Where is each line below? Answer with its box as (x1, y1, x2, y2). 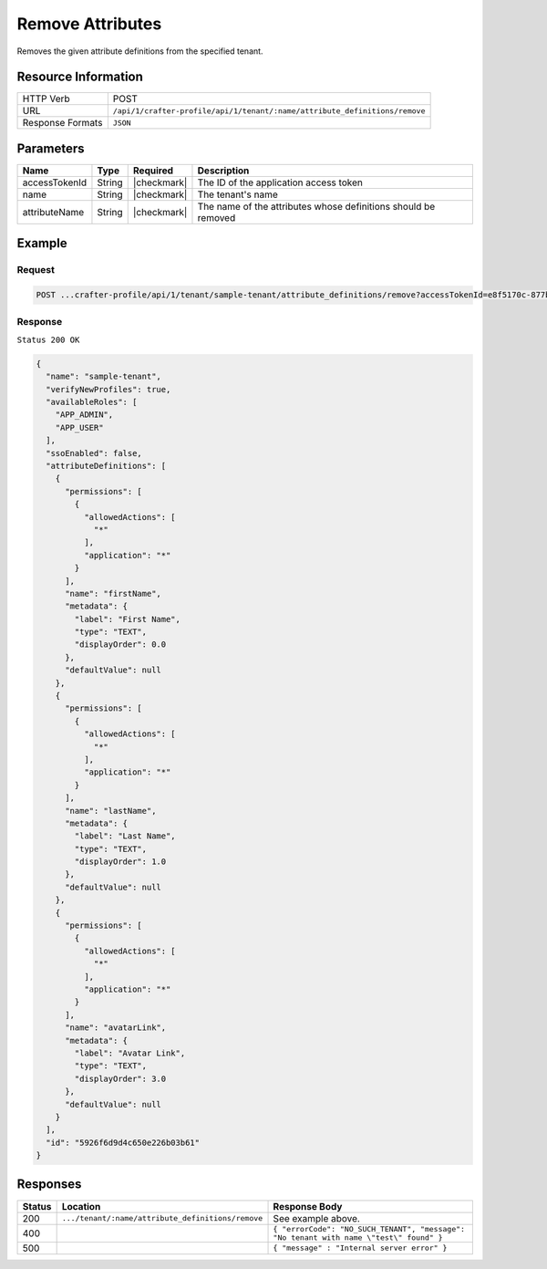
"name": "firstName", (65, 588, 161, 598)
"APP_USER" (55, 422, 104, 432)
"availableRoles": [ (46, 397, 138, 408)
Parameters (16, 140, 85, 156)
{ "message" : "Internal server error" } (273, 1243, 448, 1253)
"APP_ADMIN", (55, 410, 114, 420)
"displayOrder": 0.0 (74, 640, 167, 650)
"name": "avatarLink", (65, 1023, 167, 1033)
